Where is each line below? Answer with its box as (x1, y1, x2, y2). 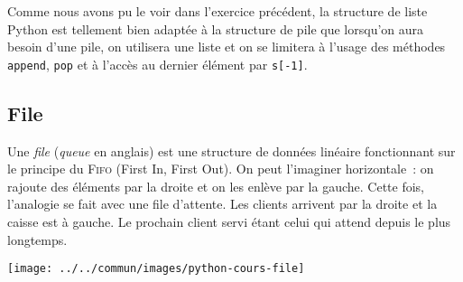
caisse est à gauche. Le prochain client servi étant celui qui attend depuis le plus (7, 212, 451, 231)
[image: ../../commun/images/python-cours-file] (7, 262, 305, 276)
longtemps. (7, 230, 68, 249)
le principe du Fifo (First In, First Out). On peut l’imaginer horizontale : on (7, 159, 434, 178)
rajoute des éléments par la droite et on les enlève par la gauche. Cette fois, (7, 176, 425, 195)
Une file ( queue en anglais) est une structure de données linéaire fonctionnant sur (7, 141, 456, 160)
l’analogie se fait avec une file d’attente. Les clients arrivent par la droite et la (7, 194, 438, 213)
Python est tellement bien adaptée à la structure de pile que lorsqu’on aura (7, 19, 424, 38)
